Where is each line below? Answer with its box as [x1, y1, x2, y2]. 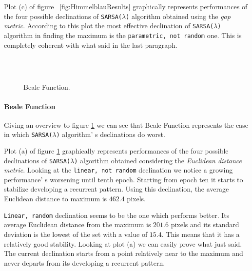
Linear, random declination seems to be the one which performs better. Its [4, 210, 230, 220]
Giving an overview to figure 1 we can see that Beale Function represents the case [4, 119, 248, 130]
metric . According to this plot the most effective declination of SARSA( [4, 20, 213, 31]
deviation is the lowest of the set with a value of [4, 229, 148, 239]
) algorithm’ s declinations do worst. [56, 129, 165, 139]
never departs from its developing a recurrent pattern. [4, 257, 165, 268]
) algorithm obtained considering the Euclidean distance [74, 155, 242, 165]
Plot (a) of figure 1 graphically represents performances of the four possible [4, 145, 229, 155]
